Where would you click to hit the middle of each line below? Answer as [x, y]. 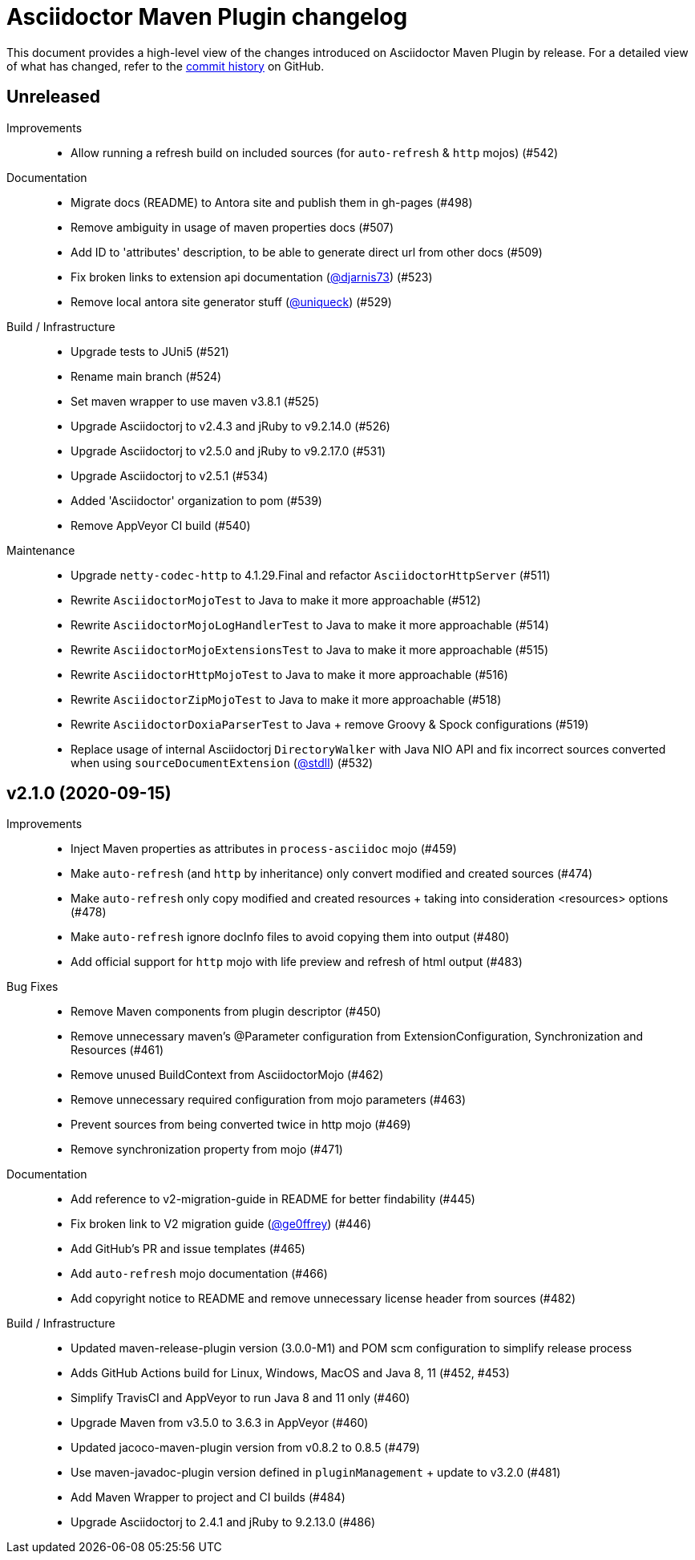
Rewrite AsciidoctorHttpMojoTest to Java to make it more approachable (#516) [289, 674]
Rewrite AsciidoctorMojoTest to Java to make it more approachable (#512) [276, 600]
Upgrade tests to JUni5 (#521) [150, 351]
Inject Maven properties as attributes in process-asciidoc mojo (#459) [264, 849]
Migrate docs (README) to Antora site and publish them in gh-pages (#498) [272, 202]
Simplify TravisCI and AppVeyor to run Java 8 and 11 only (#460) [240, 1398]
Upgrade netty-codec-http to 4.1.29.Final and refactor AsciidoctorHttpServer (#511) [311, 575]
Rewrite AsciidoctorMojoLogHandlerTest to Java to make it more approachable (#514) [310, 624]
